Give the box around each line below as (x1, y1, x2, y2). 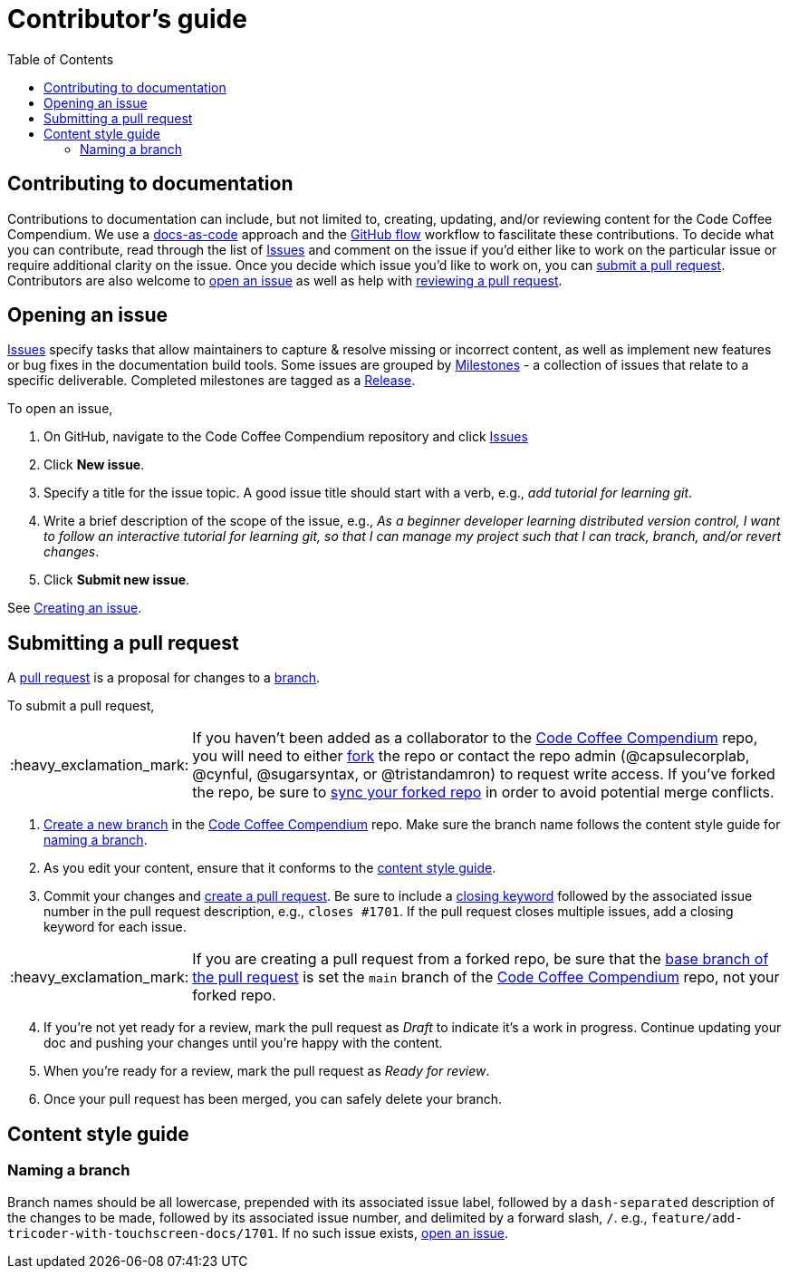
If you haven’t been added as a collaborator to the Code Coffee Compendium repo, (192, 729, 758, 748)
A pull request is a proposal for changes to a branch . (7, 670, 321, 686)
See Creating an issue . (7, 600, 142, 616)
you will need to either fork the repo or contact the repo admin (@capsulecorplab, (192, 747, 750, 766)
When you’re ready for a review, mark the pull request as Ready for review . (43, 1063, 490, 1079)
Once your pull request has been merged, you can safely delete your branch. (43, 1091, 503, 1107)
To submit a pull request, (7, 698, 155, 714)
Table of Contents (7, 51, 114, 67)
